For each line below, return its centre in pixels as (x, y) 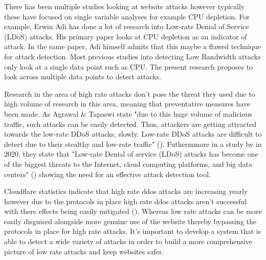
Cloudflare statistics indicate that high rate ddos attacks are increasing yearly (126, 191)
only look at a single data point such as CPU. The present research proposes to (129, 66)
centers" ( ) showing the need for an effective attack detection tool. (108, 174)
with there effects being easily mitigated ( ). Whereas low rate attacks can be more (133, 211)
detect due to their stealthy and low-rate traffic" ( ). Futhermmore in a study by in (133, 144)
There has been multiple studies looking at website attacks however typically (125, 6)
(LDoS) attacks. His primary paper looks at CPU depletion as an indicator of (126, 36)
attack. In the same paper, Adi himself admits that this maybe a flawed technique (132, 46)
